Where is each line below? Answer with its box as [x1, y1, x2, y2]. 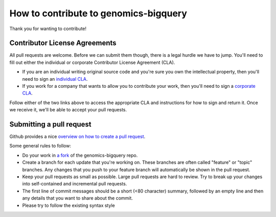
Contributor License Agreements [9, 39, 117, 47]
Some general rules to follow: [9, 143, 72, 149]
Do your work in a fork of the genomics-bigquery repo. [22, 152, 138, 158]
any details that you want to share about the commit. [22, 195, 133, 201]
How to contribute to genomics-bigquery [9, 8, 188, 19]
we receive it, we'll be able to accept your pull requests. [9, 107, 127, 113]
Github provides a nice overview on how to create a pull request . [9, 133, 146, 140]
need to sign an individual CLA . [22, 76, 88, 82]
